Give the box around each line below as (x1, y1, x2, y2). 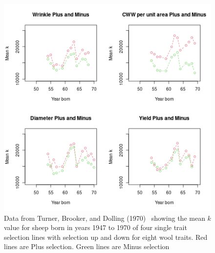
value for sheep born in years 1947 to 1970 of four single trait (4, 222, 187, 232)
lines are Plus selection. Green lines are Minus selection (4, 241, 170, 252)
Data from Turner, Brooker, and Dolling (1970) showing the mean (4, 212, 205, 223)
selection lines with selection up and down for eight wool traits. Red (4, 232, 208, 242)
